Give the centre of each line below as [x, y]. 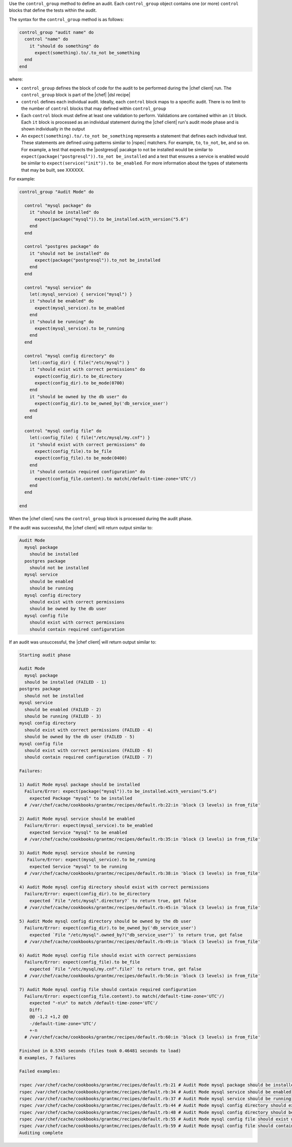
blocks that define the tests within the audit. [53, 10]
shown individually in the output [53, 129]
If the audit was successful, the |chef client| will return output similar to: [81, 527]
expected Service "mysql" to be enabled [78, 832]
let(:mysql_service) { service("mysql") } [81, 294]
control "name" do [46, 39]
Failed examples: [40, 1071]
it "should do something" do [64, 46]
